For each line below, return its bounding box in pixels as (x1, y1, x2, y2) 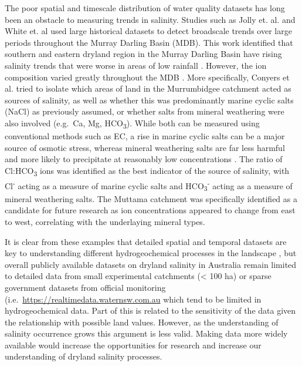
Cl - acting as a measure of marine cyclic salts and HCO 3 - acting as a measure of (5, 177, 293, 193)
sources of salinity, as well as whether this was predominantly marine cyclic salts (5, 93, 294, 106)
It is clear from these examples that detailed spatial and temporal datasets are (5, 235, 287, 247)
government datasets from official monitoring (5, 281, 166, 293)
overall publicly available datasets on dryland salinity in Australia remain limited (5, 258, 297, 270)
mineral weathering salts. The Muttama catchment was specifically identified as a (5, 192, 297, 204)
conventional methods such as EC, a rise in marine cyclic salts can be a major (5, 130, 285, 142)
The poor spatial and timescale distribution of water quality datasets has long (5, 2, 285, 14)
